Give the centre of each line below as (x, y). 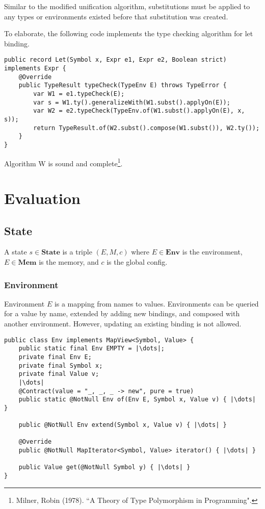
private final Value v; (59, 374)
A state (16, 252)
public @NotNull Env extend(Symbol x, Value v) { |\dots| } (123, 425)
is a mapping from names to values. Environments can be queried (156, 303)
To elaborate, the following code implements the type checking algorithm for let (129, 33)
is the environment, (212, 252)
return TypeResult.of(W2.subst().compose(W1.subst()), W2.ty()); (147, 128)
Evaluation (42, 198)
